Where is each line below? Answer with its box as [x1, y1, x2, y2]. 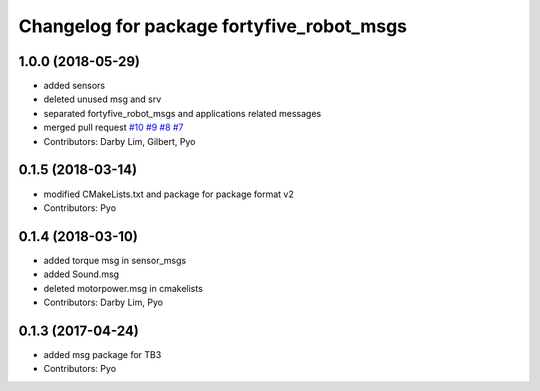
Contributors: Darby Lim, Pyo [43, 296, 164, 308]
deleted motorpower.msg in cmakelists [43, 282, 204, 294]
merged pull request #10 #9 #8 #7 [43, 121, 184, 134]
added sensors [43, 80, 105, 92]
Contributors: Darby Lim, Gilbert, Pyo [43, 135, 196, 147]
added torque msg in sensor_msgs [43, 254, 187, 266]
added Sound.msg [43, 268, 120, 280]
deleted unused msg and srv [43, 93, 162, 105]
